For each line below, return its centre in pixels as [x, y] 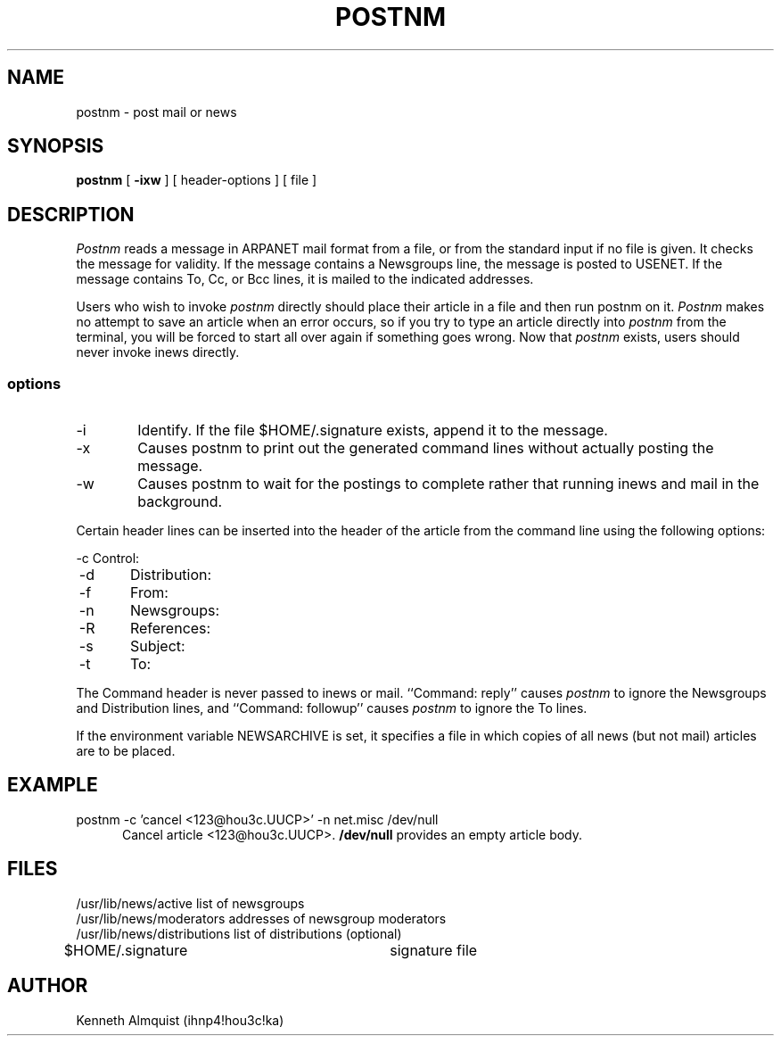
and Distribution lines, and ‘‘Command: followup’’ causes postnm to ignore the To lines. [332, 708]
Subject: [157, 646]
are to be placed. [126, 751]
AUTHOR [48, 986]
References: [170, 629]
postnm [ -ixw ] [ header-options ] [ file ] [197, 180]
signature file [434, 950]
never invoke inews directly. [158, 352]
